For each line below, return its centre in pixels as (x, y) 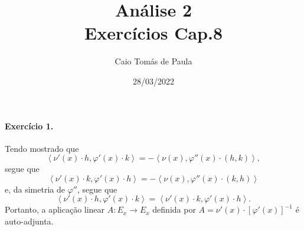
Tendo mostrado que (42, 148)
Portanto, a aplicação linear (55, 209)
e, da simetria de (35, 189)
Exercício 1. (29, 126)
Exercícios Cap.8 (153, 33)
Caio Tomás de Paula (153, 61)
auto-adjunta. (29, 221)
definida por (174, 209)
